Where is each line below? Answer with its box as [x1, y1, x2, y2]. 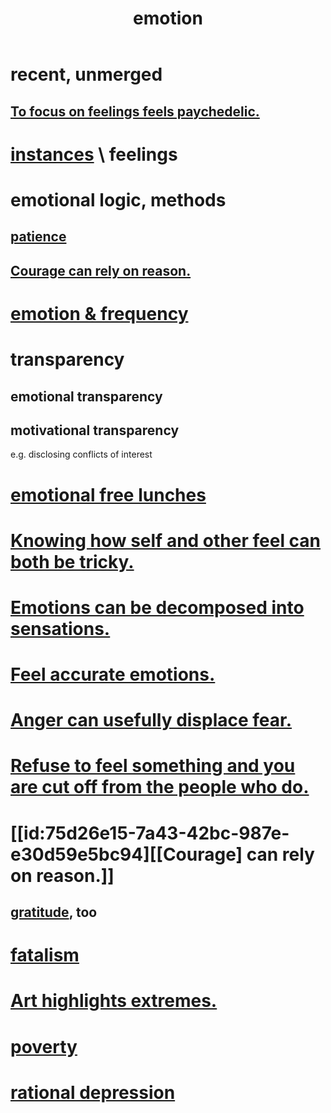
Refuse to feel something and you [10, 755, 296, 777]
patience [10, 228, 67, 246]
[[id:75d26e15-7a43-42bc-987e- [10, 822, 290, 844]
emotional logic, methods [10, 188, 227, 211]
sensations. [10, 617, 111, 640]
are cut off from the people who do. [10, 776, 310, 799]
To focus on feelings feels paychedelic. [10, 103, 260, 120]
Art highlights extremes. [10, 990, 218, 1012]
